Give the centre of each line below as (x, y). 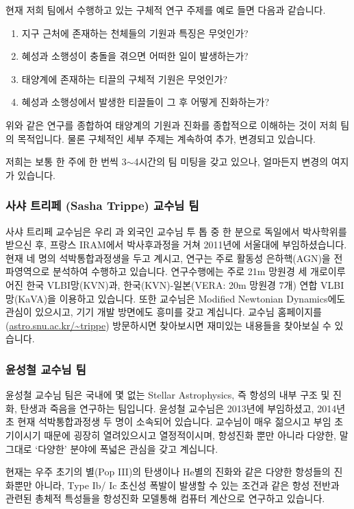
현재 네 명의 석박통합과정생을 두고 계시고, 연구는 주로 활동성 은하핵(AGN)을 (168, 258)
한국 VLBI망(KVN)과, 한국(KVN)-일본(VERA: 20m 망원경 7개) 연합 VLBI (185, 284)
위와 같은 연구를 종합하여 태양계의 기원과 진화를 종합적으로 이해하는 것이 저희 (172, 125)
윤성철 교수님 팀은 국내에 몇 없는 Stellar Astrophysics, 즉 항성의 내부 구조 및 (168, 395)
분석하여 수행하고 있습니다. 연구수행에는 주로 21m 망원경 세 (180, 271)
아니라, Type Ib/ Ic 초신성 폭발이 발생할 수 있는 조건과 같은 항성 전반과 (187, 485)
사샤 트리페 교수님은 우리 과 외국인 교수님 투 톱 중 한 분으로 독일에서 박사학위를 (176, 231)
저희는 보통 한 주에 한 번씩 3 (66, 162)
